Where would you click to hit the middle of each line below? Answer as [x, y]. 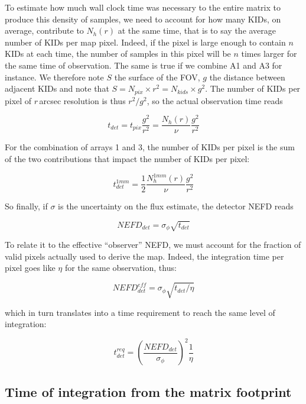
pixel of [18, 100]
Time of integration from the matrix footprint [148, 391]
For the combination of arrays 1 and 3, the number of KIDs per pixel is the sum [150, 147]
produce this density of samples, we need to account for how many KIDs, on [143, 19]
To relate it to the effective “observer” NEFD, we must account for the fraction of [153, 245]
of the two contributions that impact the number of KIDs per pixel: [127, 158]
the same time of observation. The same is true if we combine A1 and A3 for [144, 65]
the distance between [247, 77]
